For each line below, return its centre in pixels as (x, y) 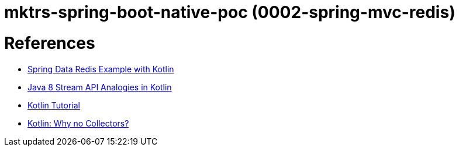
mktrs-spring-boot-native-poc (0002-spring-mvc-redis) (230, 12)
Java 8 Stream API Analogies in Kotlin (100, 87)
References (50, 43)
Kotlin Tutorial (54, 105)
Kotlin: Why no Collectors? (78, 123)
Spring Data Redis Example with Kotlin (101, 69)
